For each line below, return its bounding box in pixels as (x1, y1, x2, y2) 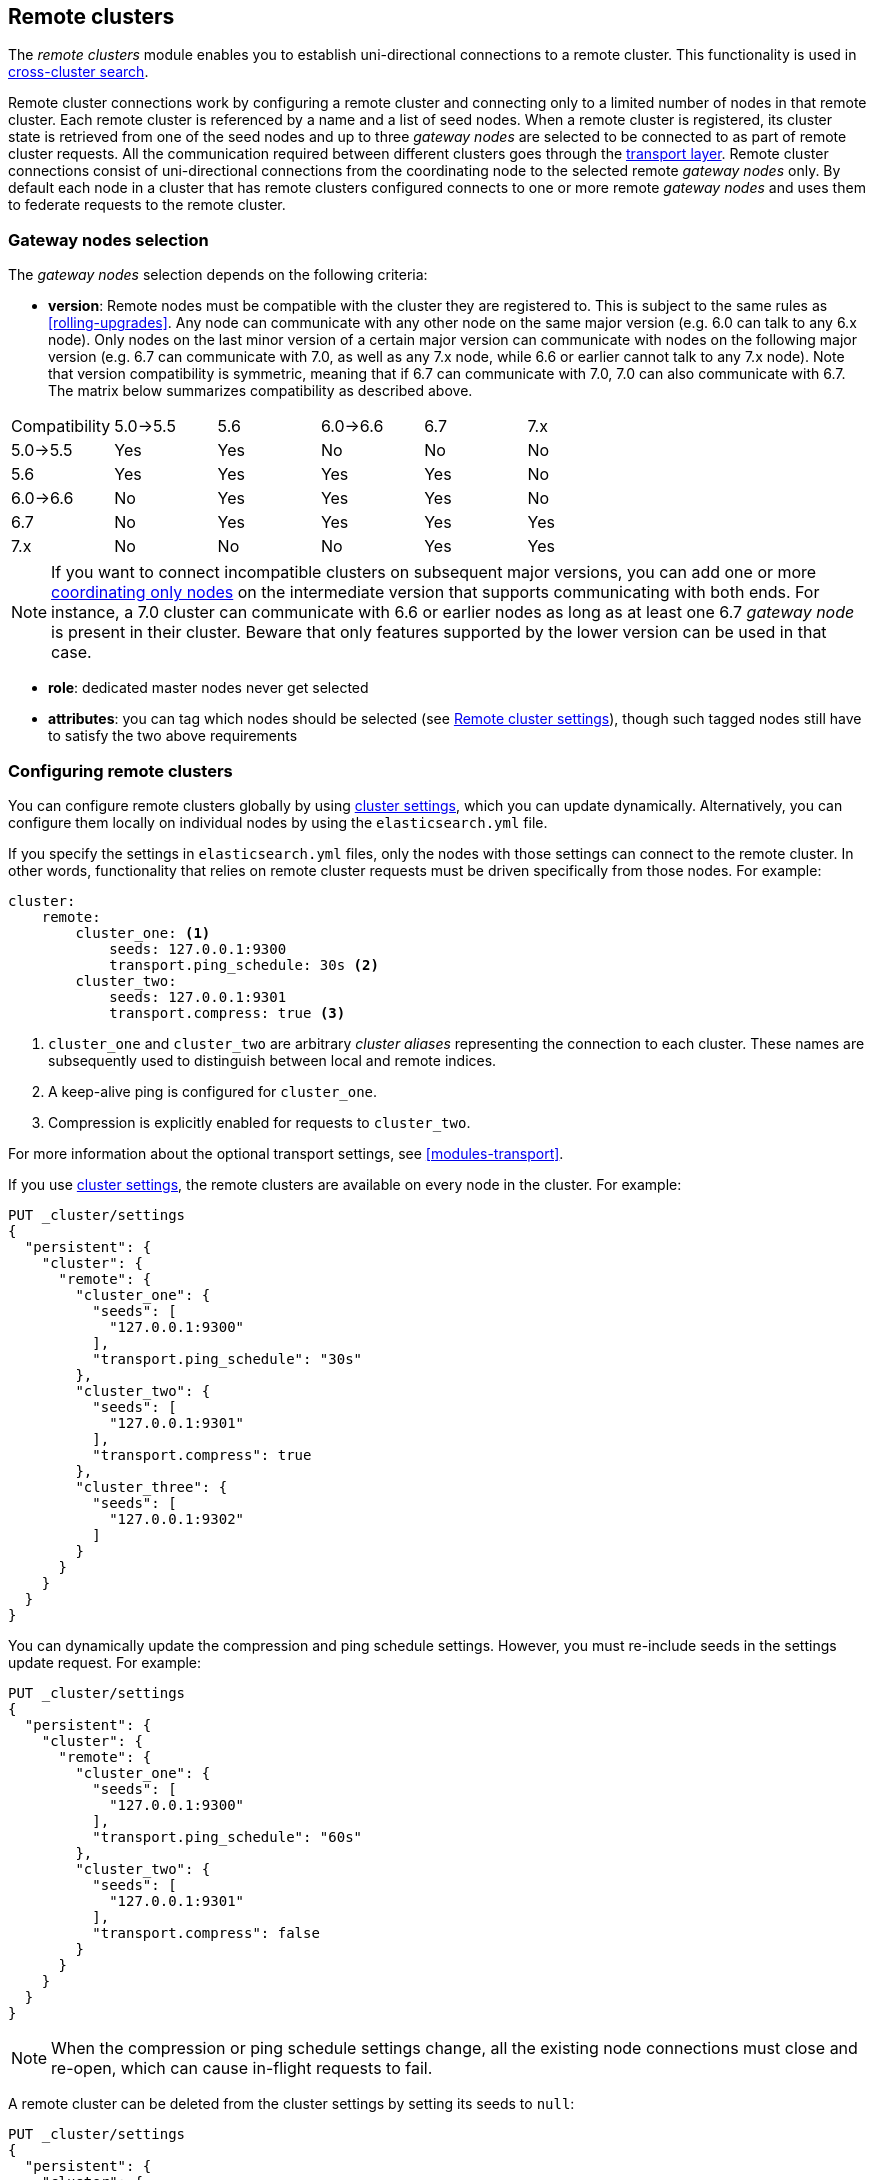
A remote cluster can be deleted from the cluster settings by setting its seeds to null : (8, 2094, 575, 2112)
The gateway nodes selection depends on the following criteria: (8, 266, 428, 284)
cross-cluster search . (8, 63, 149, 81)
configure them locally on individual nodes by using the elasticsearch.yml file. (8, 813, 548, 831)
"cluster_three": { (75, 1478, 228, 1495)
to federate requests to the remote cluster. (8, 196, 286, 214)
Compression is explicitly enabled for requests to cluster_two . (48, 1113, 471, 1131)
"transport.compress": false (92, 1924, 320, 1941)
